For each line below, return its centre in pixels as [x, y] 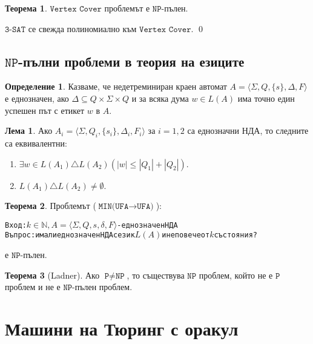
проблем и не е [33, 287]
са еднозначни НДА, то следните [248, 131]
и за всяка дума [160, 98]
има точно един [266, 98]
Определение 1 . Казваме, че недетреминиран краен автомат [116, 86]
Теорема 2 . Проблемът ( [51, 206]
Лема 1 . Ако [29, 131]
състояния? [236, 235]
